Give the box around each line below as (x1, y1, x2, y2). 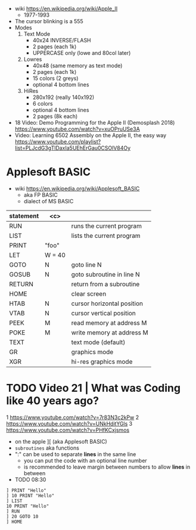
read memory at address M (71, 318, 147, 327)
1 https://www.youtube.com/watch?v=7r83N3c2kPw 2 (6, 414, 139, 421)
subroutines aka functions (14, 444, 79, 451)
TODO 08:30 (14, 476, 46, 483)
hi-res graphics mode (71, 357, 133, 365)
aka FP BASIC (23, 191, 58, 199)
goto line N (71, 261, 102, 269)
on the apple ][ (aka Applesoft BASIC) (14, 438, 107, 445)
